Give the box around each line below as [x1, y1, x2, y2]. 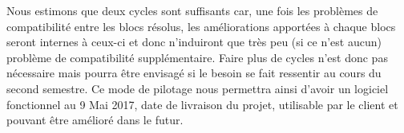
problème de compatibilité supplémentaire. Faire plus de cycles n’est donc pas [6, 49, 388, 65]
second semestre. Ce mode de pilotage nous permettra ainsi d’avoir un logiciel [6, 80, 389, 96]
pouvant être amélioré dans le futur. [6, 111, 184, 128]
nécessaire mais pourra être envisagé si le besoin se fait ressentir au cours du [6, 65, 382, 81]
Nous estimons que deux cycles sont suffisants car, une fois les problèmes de [6, 2, 378, 18]
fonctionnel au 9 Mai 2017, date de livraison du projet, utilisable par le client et [6, 96, 398, 112]
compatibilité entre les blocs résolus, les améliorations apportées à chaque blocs [6, 18, 396, 34]
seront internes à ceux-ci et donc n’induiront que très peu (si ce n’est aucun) [6, 33, 382, 50]
